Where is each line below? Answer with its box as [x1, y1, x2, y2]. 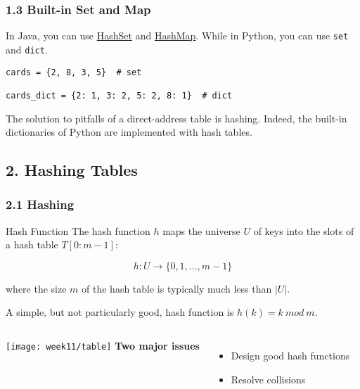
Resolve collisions [231, 371, 306, 386]
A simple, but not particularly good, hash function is [6, 305, 234, 319]
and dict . [6, 42, 48, 56]
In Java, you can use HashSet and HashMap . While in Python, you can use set [6, 28, 349, 43]
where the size [6, 281, 67, 295]
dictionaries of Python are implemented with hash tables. [6, 125, 252, 139]
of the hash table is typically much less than [82, 281, 272, 295]
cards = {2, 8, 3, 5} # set [6, 67, 142, 77]
